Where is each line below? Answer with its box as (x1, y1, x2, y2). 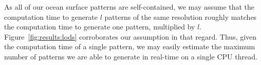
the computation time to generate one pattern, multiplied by (4, 21, 195, 32)
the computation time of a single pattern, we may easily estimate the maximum (4, 41, 255, 52)
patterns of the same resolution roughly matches (104, 11, 257, 22)
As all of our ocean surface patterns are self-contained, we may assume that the (4, 2, 255, 12)
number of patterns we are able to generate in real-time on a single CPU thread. (4, 51, 257, 61)
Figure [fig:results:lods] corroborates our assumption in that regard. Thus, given (4, 31, 257, 42)
